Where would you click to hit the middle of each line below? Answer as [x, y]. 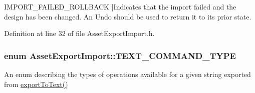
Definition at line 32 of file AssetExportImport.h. [79, 33]
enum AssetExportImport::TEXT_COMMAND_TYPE [120, 55]
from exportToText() [36, 84]
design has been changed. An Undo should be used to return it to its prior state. [128, 16]
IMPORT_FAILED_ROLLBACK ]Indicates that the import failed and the [120, 6]
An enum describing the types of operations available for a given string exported [127, 74]
